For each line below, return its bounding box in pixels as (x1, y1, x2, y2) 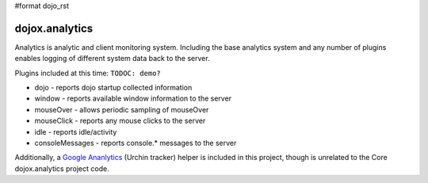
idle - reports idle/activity (34, 127, 117, 136)
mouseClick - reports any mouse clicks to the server (34, 116, 206, 126)
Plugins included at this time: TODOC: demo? (14, 68, 162, 78)
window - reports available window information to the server (34, 93, 232, 103)
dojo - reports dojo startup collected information (34, 83, 193, 93)
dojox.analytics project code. (14, 163, 110, 173)
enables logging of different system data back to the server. (14, 54, 210, 63)
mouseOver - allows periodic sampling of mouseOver (34, 105, 209, 114)
